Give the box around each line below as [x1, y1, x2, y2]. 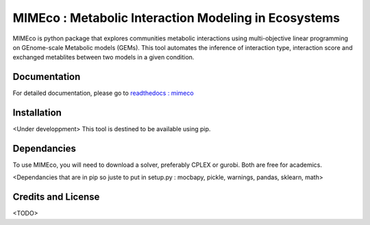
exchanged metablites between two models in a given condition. [12, 53, 195, 62]
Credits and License [12, 191, 100, 203]
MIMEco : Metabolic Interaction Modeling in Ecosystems [12, 10, 341, 25]
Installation [12, 107, 62, 119]
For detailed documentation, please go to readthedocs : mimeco [12, 89, 195, 97]
